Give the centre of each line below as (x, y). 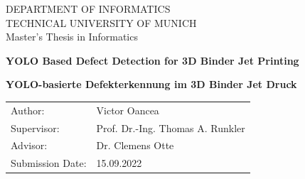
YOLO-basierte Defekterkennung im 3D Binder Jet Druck (151, 84)
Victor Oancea (128, 110)
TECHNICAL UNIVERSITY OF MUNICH (101, 22)
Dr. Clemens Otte (135, 145)
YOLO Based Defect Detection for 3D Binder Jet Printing (152, 60)
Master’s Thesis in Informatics (72, 37)
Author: (28, 110)
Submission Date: (49, 163)
